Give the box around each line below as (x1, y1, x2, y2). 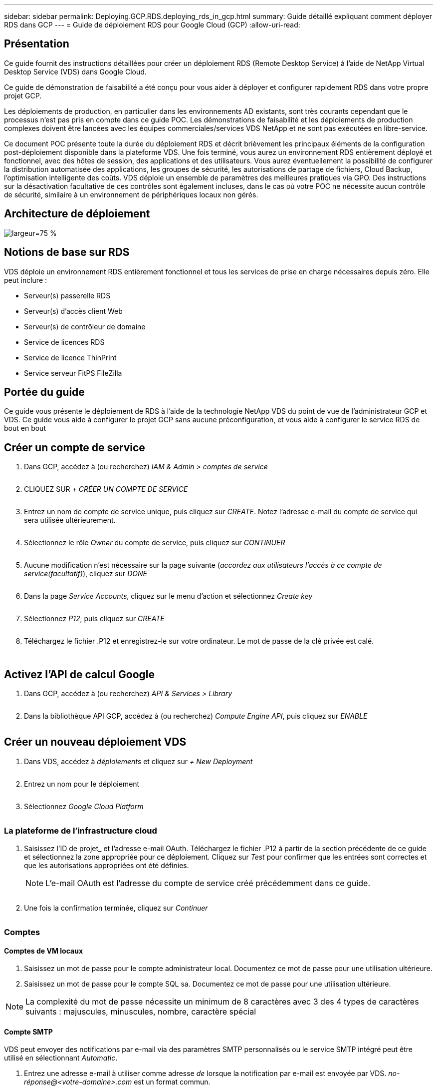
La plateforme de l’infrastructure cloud (4, 826, 157, 836)
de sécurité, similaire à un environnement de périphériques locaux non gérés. (4, 190, 258, 199)
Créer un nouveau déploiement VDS (4, 736, 187, 749)
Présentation (4, 37, 69, 50)
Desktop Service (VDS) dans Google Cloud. (4, 67, 147, 76)
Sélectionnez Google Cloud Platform (24, 802, 144, 811)
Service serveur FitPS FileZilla (24, 368, 122, 377)
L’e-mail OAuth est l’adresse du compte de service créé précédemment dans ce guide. (45, 878, 371, 888)
